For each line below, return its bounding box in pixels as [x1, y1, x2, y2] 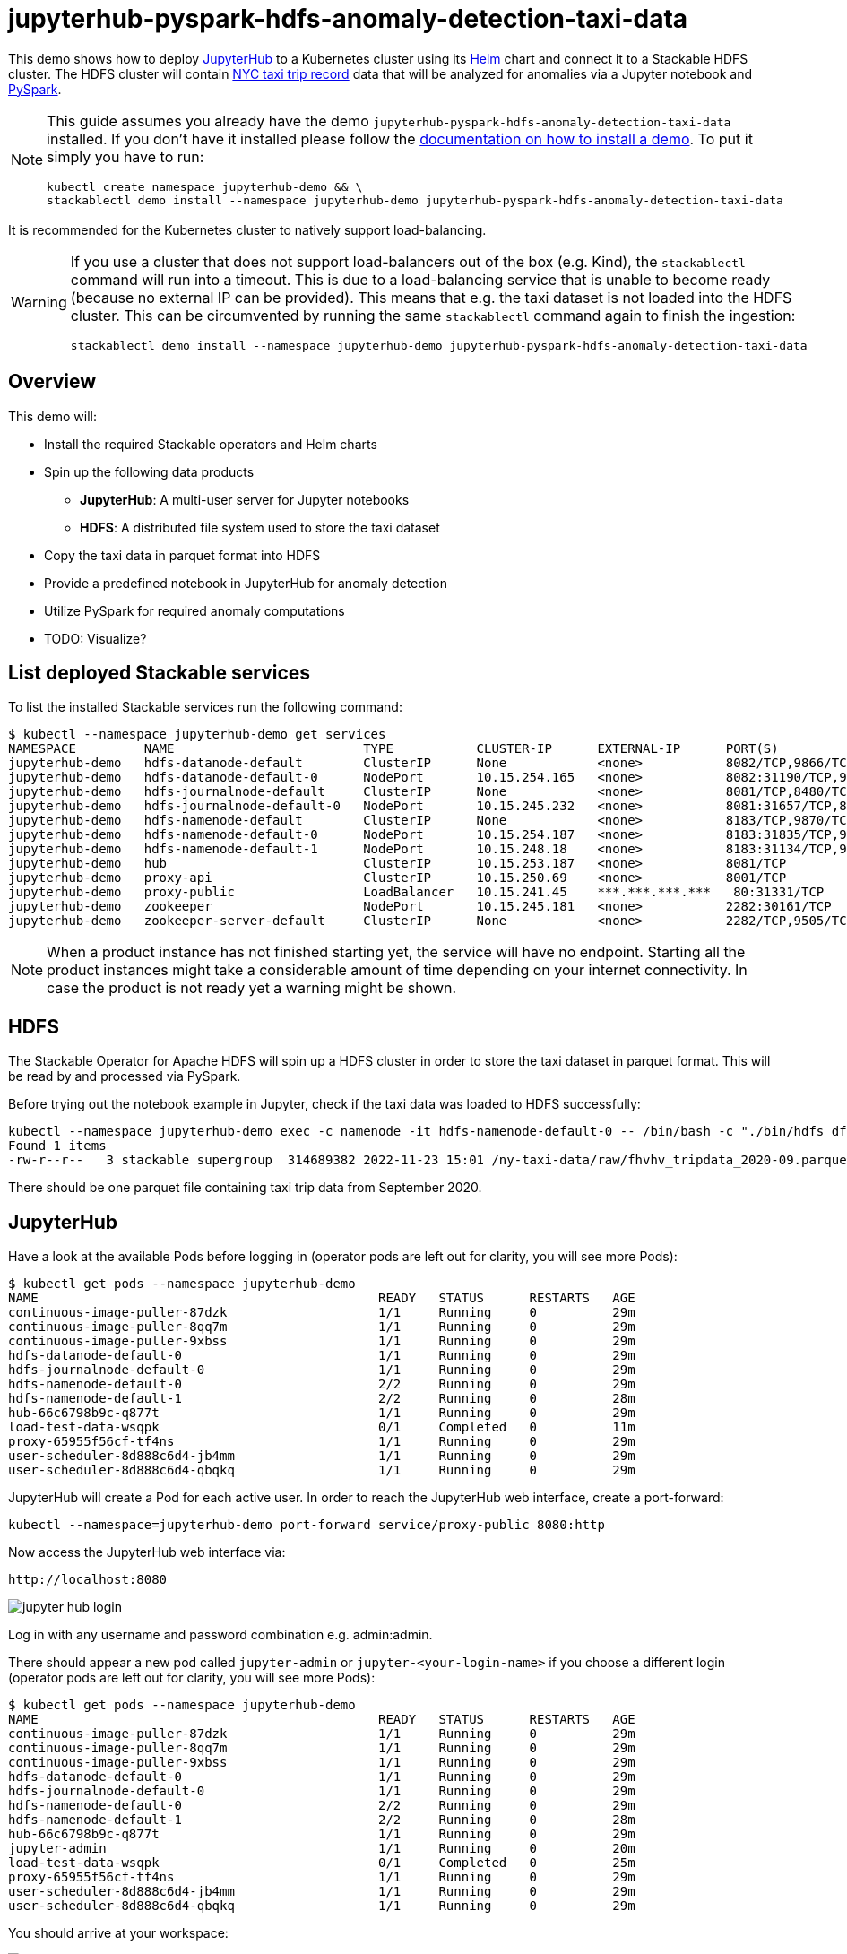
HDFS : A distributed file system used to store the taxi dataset [80, 519, 440, 535]
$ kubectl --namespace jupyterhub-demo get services [8, 727, 386, 742]
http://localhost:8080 [8, 1572, 168, 1587]
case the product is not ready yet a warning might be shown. [47, 979, 457, 998]
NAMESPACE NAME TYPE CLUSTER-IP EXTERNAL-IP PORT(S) [8, 741, 779, 757]
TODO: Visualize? [44, 630, 147, 646]
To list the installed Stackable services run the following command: [8, 699, 402, 715]
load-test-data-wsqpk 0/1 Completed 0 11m [8, 1420, 635, 1435]
